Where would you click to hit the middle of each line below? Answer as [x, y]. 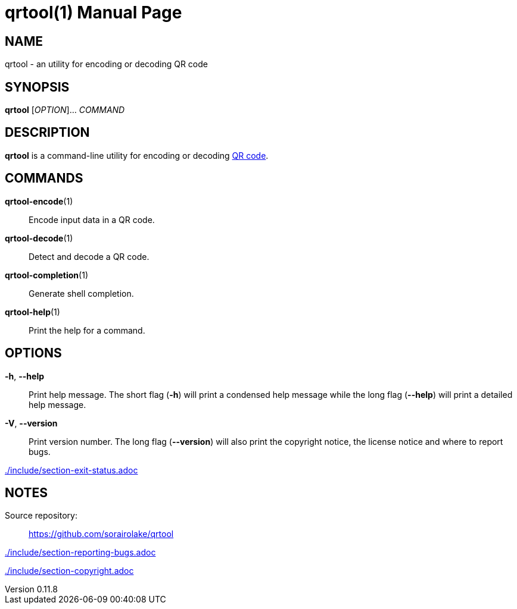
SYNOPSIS [37, 87]
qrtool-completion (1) [47, 275]
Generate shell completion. [81, 293]
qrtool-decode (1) [39, 238]
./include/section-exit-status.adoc [71, 470]
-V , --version [31, 423]
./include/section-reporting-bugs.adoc [80, 553]
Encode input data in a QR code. [92, 219]
